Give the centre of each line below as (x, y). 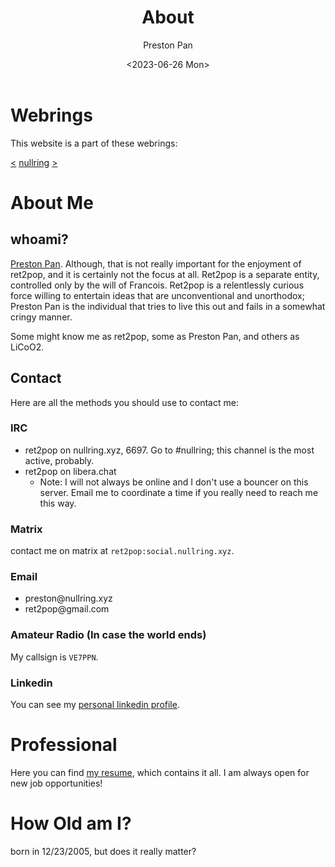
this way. (58, 503)
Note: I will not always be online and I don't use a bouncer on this (174, 482)
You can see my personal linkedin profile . (95, 704)
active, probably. (59, 460)
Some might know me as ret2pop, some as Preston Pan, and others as (155, 336)
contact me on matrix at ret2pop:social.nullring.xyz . (122, 551)
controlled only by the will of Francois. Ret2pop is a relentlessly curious (157, 285)
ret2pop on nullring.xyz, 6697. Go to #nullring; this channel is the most (169, 450)
